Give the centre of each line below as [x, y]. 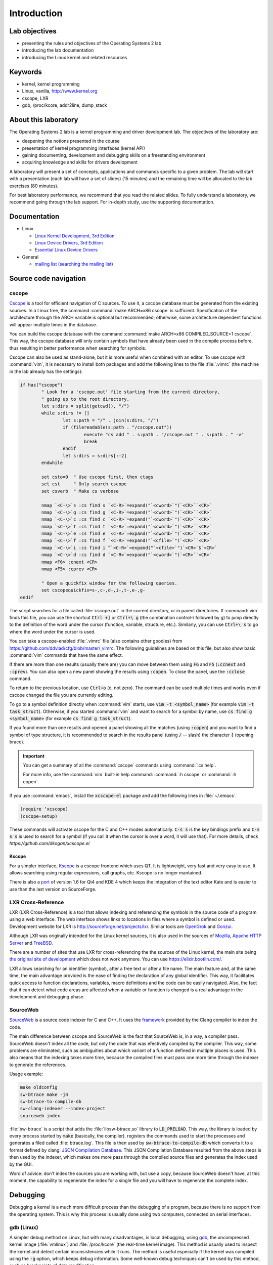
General [30, 257]
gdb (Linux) [24, 1227]
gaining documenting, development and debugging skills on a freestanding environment [114, 155]
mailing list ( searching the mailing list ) [74, 264]
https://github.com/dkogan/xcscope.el [50, 844]
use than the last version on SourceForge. [53, 889]
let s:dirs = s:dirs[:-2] [95, 456]
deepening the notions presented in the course [71, 141]
